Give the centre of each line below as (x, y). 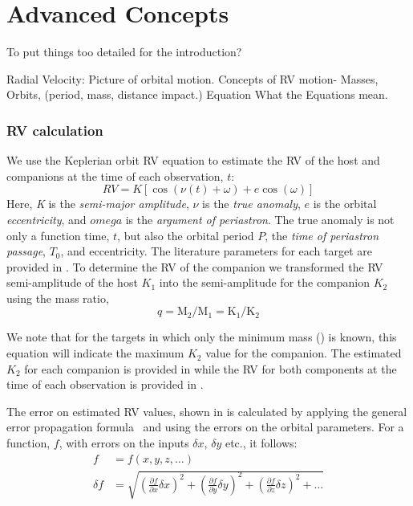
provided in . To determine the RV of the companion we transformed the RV (195, 266)
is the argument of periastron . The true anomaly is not (260, 219)
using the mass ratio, (58, 298)
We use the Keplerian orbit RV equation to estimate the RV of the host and (193, 160)
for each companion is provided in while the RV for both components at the (211, 368)
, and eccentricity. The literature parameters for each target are (217, 251)
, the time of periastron (322, 235)
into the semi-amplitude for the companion (265, 282)
